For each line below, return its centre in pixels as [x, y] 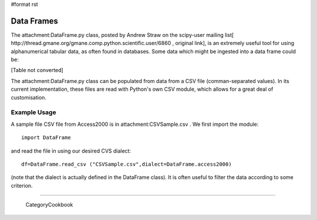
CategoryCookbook [49, 205]
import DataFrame [46, 138]
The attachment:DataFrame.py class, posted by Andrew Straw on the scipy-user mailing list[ [122, 35]
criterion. [22, 185]
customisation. [29, 97]
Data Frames [35, 21]
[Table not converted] [37, 70]
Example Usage [33, 112]
